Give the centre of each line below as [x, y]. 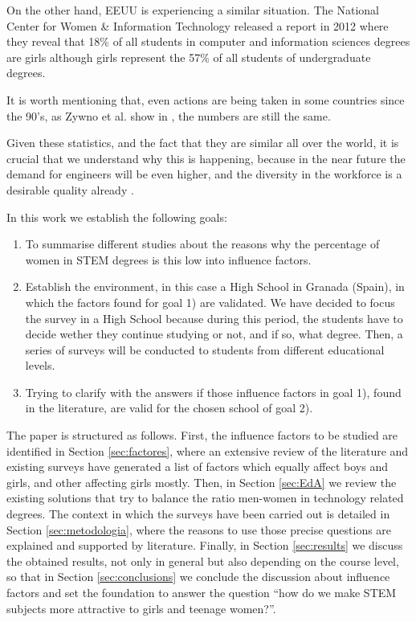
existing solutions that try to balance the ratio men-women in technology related [205, 498]
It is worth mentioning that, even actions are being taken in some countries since [206, 99]
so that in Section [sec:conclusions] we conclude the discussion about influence [198, 577]
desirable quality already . [70, 189]
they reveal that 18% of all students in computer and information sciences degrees [208, 41]
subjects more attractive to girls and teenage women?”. [141, 608]
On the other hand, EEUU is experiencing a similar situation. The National [193, 10]
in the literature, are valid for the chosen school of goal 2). [169, 408]
